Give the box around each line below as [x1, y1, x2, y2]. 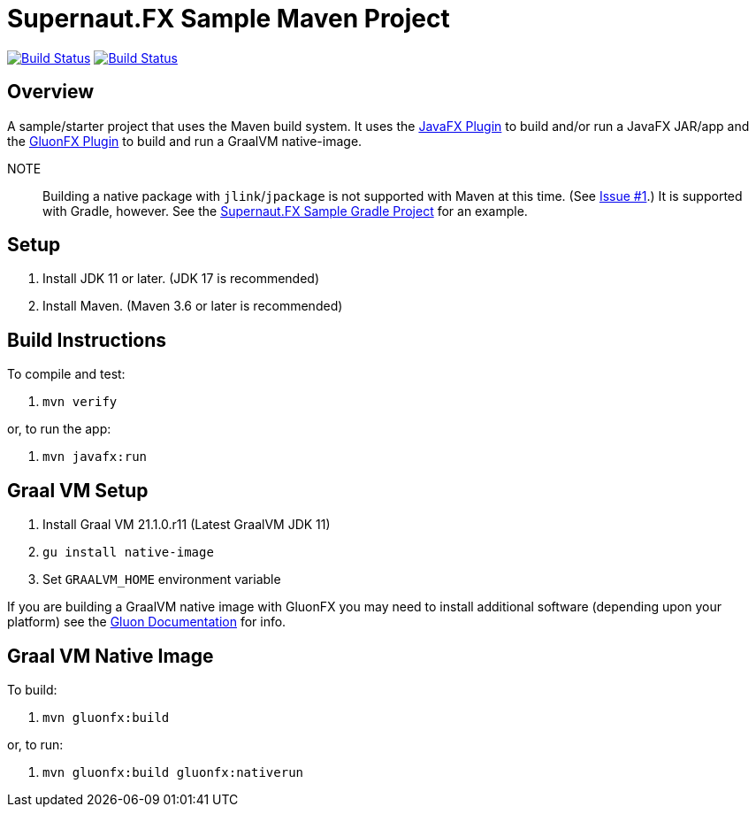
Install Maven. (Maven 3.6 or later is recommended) [42, 298, 343, 314]
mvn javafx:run [42, 449, 148, 465]
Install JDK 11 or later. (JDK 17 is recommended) [42, 271, 320, 287]
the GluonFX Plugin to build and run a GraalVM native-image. [7, 133, 363, 149]
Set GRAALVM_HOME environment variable [42, 572, 281, 587]
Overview [7, 81, 95, 104]
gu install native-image [42, 545, 214, 560]
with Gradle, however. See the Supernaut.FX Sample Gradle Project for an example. [42, 203, 528, 219]
